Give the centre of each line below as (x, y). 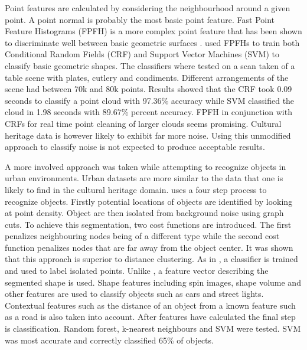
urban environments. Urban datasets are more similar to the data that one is (144, 178)
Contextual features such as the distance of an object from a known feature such (150, 305)
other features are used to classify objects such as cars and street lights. (134, 294)
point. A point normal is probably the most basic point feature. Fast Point (140, 19)
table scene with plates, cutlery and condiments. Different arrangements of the (147, 77)
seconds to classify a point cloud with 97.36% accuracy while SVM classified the (150, 100)
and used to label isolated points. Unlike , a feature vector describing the (137, 271)
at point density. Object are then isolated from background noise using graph (144, 213)
